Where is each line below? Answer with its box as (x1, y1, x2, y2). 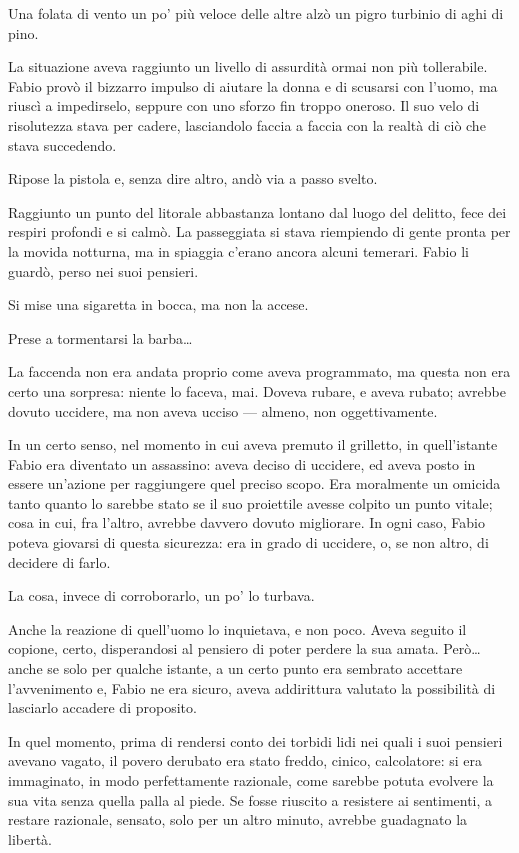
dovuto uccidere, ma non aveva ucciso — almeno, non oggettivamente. (8, 400, 438, 421)
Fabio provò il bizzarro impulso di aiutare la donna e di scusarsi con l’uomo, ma (8, 75, 498, 96)
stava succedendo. (8, 134, 117, 155)
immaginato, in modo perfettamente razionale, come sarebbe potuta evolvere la (8, 770, 494, 790)
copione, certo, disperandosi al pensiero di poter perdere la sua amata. (8, 638, 439, 659)
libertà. (8, 828, 53, 849)
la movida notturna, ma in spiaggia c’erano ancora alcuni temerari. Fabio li (8, 240, 469, 261)
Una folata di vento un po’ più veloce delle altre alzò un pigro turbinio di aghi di (8, 3, 504, 23)
